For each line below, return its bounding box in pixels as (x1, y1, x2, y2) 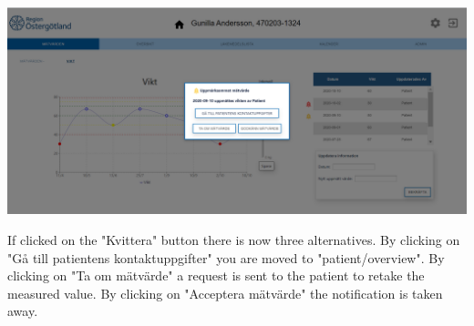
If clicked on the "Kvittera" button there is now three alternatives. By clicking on (7, 229, 460, 249)
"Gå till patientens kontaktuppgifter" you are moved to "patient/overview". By (7, 248, 445, 267)
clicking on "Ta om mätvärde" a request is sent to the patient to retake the (7, 266, 425, 285)
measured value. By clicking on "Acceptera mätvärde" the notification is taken (7, 283, 443, 302)
